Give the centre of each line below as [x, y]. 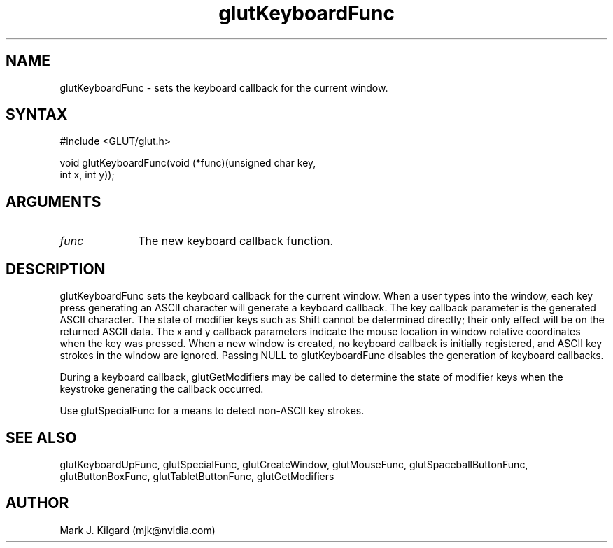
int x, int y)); [87, 175]
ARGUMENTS [54, 202]
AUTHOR [37, 503]
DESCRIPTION [56, 269]
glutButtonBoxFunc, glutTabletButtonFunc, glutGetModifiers [197, 476]
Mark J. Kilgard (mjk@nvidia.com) [138, 530]
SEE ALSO [41, 437]
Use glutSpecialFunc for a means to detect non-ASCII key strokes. [212, 411]
